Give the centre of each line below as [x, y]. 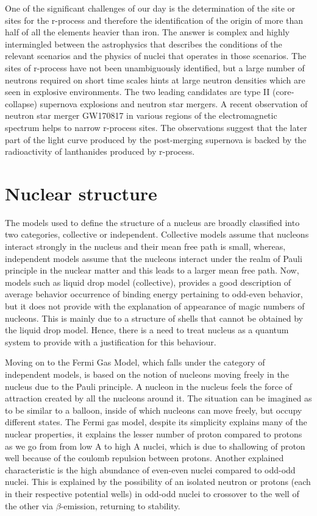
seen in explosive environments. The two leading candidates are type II [137, 92]
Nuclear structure [81, 193]
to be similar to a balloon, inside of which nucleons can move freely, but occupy [154, 410]
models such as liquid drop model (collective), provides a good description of [148, 282]
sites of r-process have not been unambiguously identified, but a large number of [155, 67]
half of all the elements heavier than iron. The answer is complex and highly [148, 32]
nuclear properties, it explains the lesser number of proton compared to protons [154, 433]
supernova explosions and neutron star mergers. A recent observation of [174, 103]
